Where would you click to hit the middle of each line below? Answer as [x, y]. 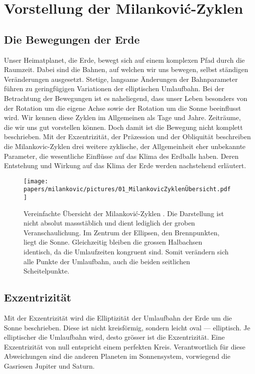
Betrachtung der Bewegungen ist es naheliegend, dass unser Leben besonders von [126, 98]
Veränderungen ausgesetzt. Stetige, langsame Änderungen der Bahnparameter [121, 79]
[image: [36, 181]
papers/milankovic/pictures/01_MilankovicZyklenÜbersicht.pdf [127, 189]
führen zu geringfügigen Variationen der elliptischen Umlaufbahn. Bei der [114, 88]
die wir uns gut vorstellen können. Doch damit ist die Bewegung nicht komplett [124, 127]
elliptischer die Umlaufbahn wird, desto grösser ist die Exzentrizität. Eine [115, 337]
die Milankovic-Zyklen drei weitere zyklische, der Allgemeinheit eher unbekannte [125, 146]
